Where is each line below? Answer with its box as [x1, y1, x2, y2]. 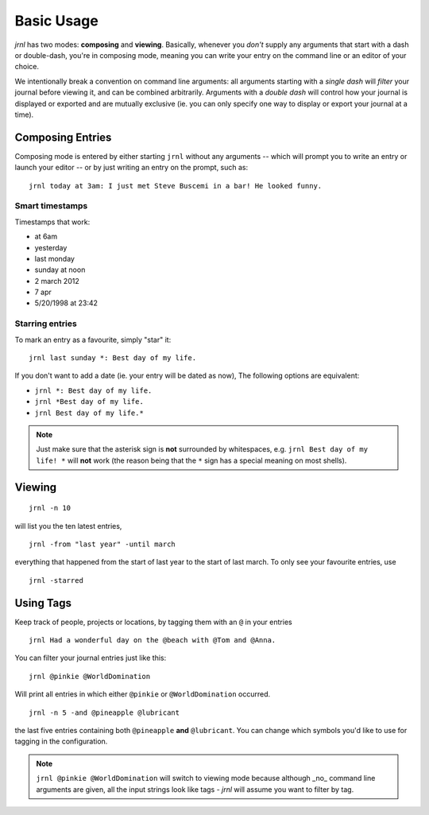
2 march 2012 [34, 276, 79, 285]
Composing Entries [14, 130, 112, 144]
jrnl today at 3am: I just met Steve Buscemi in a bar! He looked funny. [29, 181, 323, 190]
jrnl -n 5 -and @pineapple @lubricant [29, 708, 180, 717]
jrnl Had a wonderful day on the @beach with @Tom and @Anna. [29, 635, 276, 644]
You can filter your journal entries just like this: [14, 653, 167, 663]
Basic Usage [14, 12, 99, 29]
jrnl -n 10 [29, 503, 71, 513]
